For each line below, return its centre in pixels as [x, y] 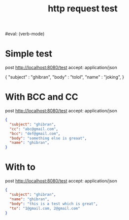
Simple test [29, 54]
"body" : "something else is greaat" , [48, 138]
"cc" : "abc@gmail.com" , [34, 129]
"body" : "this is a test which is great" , [54, 204]
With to [20, 167]
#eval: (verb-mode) [25, 34]
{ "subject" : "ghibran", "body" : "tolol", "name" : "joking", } [65, 77]
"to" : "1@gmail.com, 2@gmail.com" [45, 208]
